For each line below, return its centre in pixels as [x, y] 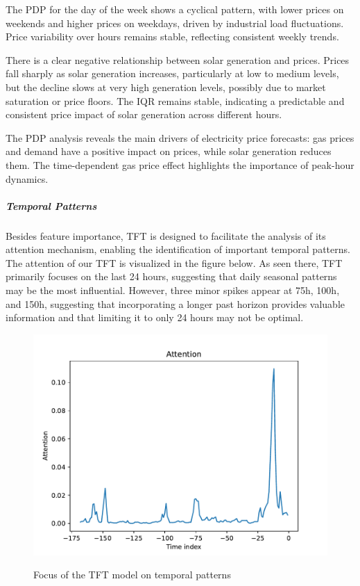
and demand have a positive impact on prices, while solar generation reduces [169, 151]
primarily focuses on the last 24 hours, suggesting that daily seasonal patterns [171, 276]
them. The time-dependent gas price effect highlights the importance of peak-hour [180, 164]
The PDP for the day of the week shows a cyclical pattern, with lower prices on [175, 9]
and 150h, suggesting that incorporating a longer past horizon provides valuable [175, 303]
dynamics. [27, 178]
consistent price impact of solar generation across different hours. [144, 114]
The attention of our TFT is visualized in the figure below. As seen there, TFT [174, 262]
